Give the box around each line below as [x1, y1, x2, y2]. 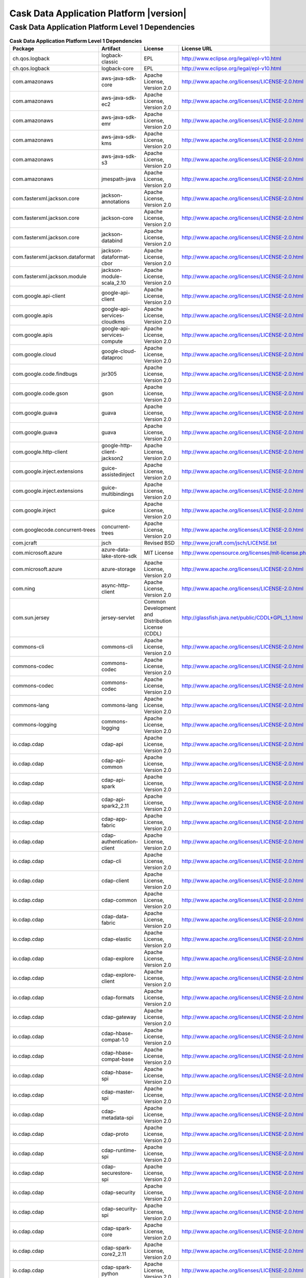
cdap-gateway [101, 1013, 137, 1020]
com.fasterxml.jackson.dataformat [12, 253, 95, 260]
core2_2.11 [101, 1250, 126, 1258]
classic [101, 58, 118, 65]
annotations [101, 198, 130, 205]
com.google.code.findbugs [12, 370, 78, 377]
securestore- [101, 1169, 133, 1176]
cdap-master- [101, 1088, 135, 1095]
